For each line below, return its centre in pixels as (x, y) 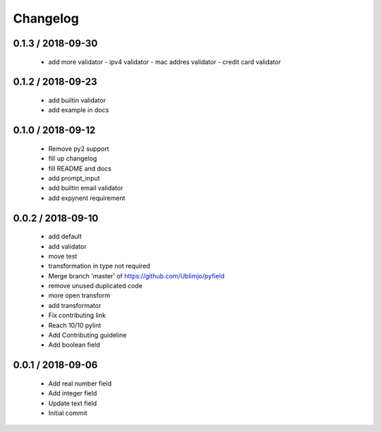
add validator (67, 246)
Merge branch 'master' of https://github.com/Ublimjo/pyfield (137, 276)
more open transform (79, 295)
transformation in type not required (99, 266)
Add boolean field (74, 345)
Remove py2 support (79, 149)
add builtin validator (77, 100)
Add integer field (73, 393)
